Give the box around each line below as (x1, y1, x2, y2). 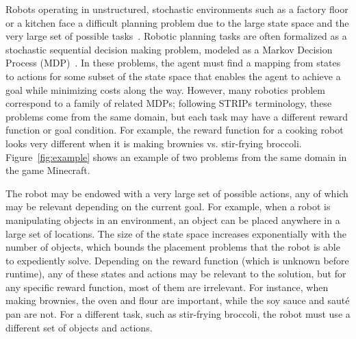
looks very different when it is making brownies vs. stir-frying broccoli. (5, 136, 302, 150)
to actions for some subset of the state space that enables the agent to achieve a (5, 68, 341, 83)
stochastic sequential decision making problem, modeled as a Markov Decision (5, 42, 333, 56)
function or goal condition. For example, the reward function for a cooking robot (5, 123, 344, 137)
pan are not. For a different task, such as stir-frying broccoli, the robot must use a (5, 307, 351, 321)
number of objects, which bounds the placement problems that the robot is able (5, 240, 340, 254)
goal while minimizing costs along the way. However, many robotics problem (5, 82, 325, 97)
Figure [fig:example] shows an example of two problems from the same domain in (5, 149, 347, 164)
